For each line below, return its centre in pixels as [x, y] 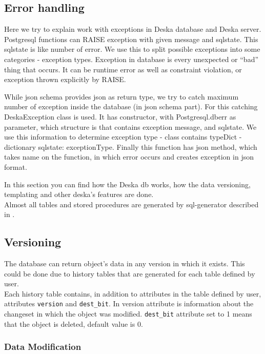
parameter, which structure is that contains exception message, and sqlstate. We [130, 126]
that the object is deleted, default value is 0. [74, 323]
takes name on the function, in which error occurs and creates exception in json [129, 157]
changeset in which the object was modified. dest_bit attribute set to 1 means [128, 314]
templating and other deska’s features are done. [79, 194]
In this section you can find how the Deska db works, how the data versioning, [127, 184]
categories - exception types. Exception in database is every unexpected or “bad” [131, 59]
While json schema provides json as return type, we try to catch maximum [121, 96]
